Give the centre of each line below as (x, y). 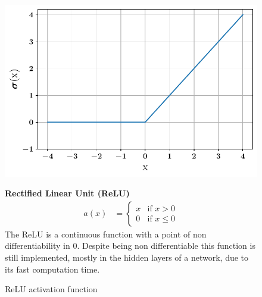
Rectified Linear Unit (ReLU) (67, 193)
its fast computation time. (52, 269)
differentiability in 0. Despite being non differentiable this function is (130, 246)
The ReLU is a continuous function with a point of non (106, 234)
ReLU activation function (51, 289)
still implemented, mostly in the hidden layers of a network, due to (127, 257)
